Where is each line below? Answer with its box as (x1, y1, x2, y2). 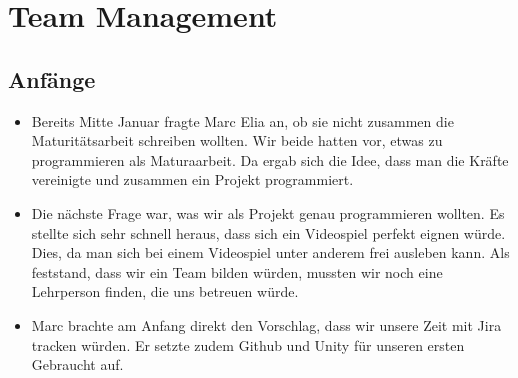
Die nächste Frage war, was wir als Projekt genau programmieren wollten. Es (31, 202, 505, 223)
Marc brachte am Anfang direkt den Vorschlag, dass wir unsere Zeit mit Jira (31, 314, 502, 335)
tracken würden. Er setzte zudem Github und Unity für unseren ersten (31, 334, 465, 355)
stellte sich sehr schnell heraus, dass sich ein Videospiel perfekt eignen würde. (31, 222, 506, 243)
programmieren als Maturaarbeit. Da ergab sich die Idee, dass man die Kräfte (31, 149, 509, 170)
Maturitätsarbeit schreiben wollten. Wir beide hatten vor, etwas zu (31, 130, 443, 151)
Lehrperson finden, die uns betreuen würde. (31, 281, 299, 302)
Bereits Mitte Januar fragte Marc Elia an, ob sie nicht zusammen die (31, 110, 454, 131)
